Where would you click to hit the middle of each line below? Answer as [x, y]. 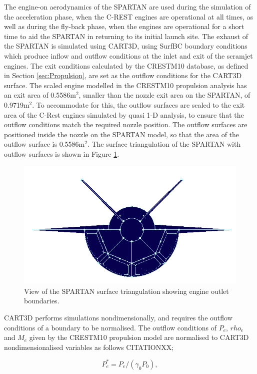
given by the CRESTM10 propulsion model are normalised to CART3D [139, 337]
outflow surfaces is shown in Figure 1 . [62, 153]
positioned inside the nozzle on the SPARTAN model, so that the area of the [122, 134]
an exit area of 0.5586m [40, 95]
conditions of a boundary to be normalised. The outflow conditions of [110, 327]
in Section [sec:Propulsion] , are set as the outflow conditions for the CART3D [123, 75]
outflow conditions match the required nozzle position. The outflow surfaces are [126, 124]
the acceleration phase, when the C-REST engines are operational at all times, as [129, 16]
